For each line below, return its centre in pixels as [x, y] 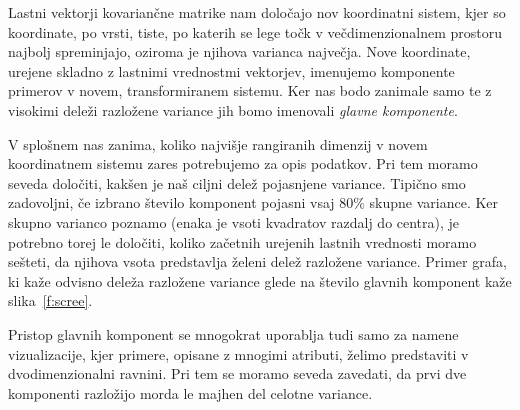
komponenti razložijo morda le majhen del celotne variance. [190, 392]
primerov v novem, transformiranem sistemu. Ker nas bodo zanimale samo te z [250, 90]
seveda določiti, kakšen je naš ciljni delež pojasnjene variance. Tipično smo [237, 182]
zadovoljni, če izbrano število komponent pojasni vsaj [171, 202]
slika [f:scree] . [50, 300]
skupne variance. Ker [434, 202]
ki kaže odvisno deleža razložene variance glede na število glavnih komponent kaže [260, 280]
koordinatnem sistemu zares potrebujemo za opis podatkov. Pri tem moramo [243, 163]
